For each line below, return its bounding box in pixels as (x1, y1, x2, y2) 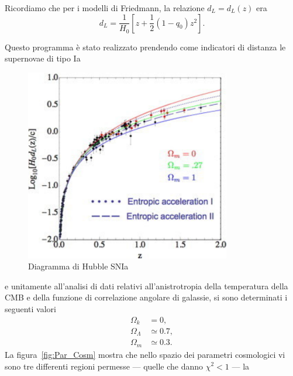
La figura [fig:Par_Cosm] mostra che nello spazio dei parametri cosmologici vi (5, 348, 285, 360)
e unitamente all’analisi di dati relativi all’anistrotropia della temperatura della (5, 279, 288, 292)
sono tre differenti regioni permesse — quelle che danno (5, 360, 204, 372)
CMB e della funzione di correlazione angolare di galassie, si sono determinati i (5, 291, 288, 303)
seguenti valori (5, 302, 57, 315)
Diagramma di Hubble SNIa (28, 260, 129, 272)
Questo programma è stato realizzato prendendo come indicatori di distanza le (5, 40, 286, 53)
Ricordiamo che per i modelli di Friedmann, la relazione (5, 2, 205, 13)
